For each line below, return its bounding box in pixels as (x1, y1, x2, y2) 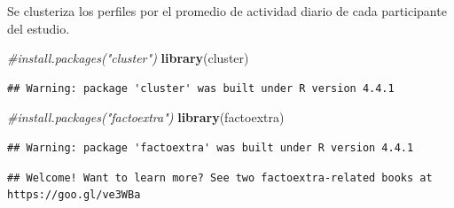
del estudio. (7, 19, 70, 37)
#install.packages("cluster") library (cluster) (7, 49, 249, 67)
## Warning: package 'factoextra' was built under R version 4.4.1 (7, 141, 414, 154)
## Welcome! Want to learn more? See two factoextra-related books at (7, 171, 433, 184)
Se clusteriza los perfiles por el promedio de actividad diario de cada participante (7, 2, 447, 19)
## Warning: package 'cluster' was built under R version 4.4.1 (7, 81, 395, 95)
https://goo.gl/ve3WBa (7, 189, 141, 202)
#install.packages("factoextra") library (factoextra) (7, 108, 285, 127)
